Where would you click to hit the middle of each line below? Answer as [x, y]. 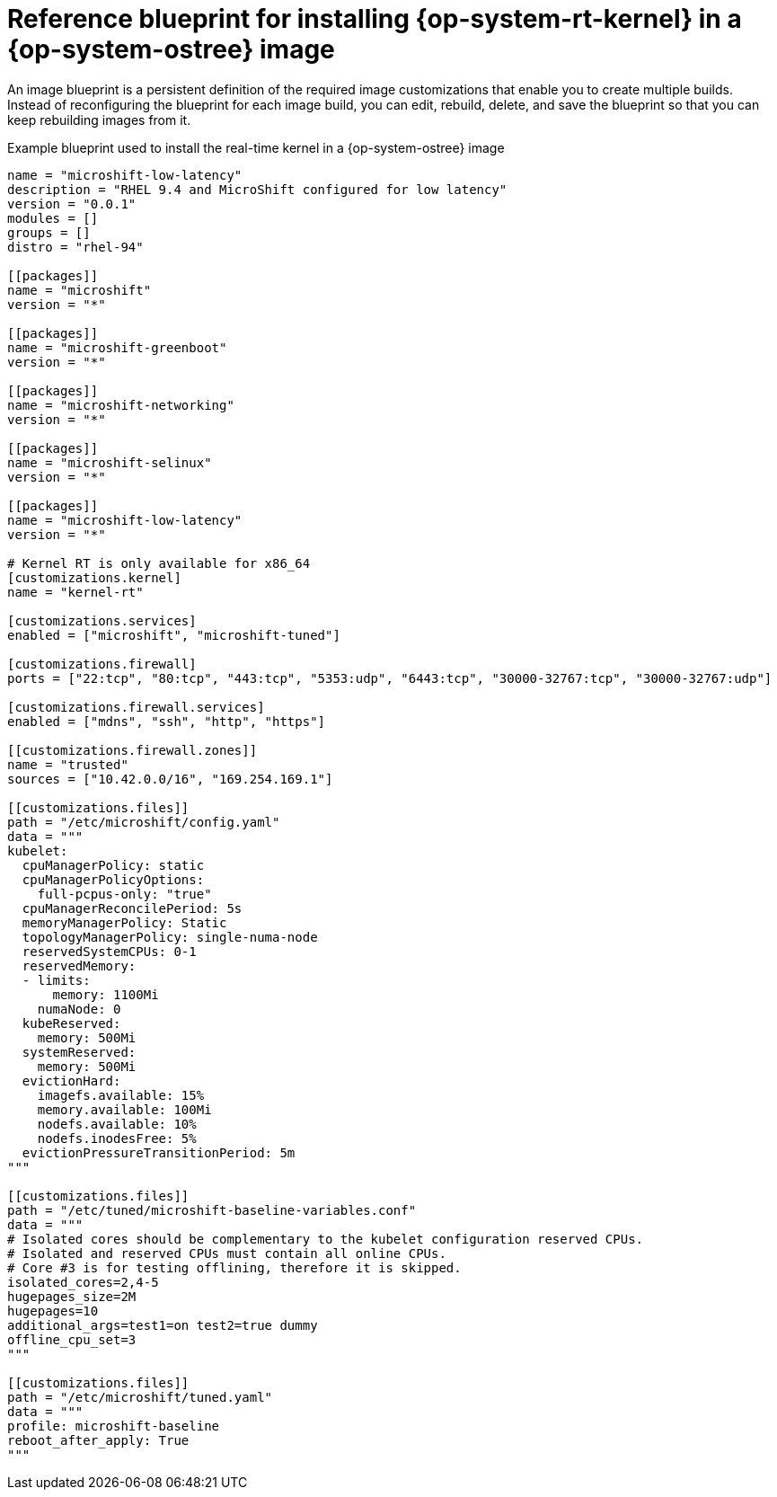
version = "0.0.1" [72, 204]
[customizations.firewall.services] [136, 707]
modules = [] [53, 218]
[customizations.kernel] [94, 577]
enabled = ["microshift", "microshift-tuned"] [174, 635]
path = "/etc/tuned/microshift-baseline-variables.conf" [212, 1210]
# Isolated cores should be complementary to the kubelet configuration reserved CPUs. [326, 1239]
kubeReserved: [71, 1023]
